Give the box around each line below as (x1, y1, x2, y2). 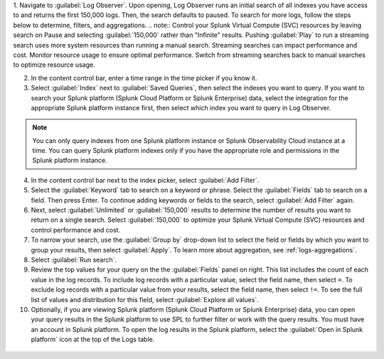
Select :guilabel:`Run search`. (31, 255, 117, 264)
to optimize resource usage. (13, 60, 95, 69)
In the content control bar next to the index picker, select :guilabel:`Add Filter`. (31, 176, 260, 184)
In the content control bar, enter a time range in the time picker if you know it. (31, 73, 257, 82)
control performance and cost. (31, 225, 121, 234)
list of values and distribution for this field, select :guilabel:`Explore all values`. (31, 295, 259, 304)
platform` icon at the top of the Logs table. (31, 335, 155, 344)
